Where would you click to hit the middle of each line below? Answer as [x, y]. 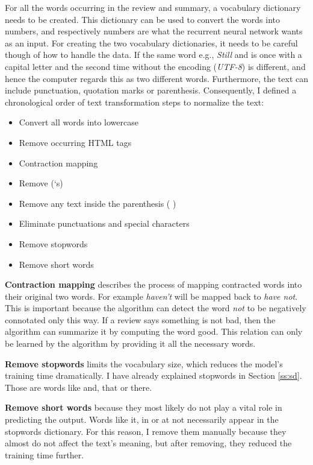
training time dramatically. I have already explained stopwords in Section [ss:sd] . [153, 375]
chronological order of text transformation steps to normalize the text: [135, 102]
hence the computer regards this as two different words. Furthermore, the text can [156, 78]
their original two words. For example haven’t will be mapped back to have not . [151, 296]
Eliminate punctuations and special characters [104, 223]
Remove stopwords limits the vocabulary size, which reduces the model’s [144, 363]
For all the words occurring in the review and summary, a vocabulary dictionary [153, 7]
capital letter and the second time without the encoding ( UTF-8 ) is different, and [155, 66]
